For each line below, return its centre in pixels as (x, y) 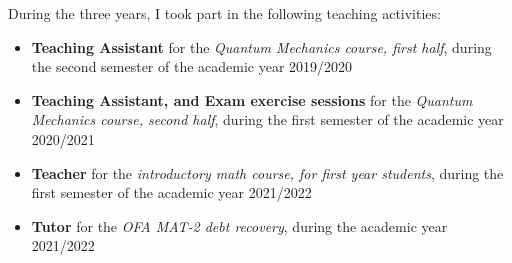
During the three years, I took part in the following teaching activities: (224, 13)
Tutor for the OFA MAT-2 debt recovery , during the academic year (239, 225)
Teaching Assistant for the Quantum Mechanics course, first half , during (261, 46)
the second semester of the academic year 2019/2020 (192, 66)
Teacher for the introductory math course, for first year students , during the (267, 172)
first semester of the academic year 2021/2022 (171, 192)
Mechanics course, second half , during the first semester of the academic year (267, 119)
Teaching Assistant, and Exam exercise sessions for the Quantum (252, 99)
